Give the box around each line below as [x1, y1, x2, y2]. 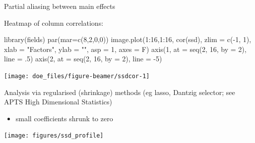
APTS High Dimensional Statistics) [4, 96, 113, 107]
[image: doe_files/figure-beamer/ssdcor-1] [4, 72, 150, 80]
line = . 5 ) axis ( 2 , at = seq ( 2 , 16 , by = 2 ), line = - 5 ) [4, 53, 162, 64]
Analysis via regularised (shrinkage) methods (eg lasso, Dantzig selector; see [4, 87, 235, 97]
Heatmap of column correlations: [4, 17, 104, 28]
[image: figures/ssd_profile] [4, 132, 104, 140]
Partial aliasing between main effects [4, 1, 115, 11]
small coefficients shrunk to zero [15, 113, 113, 123]
